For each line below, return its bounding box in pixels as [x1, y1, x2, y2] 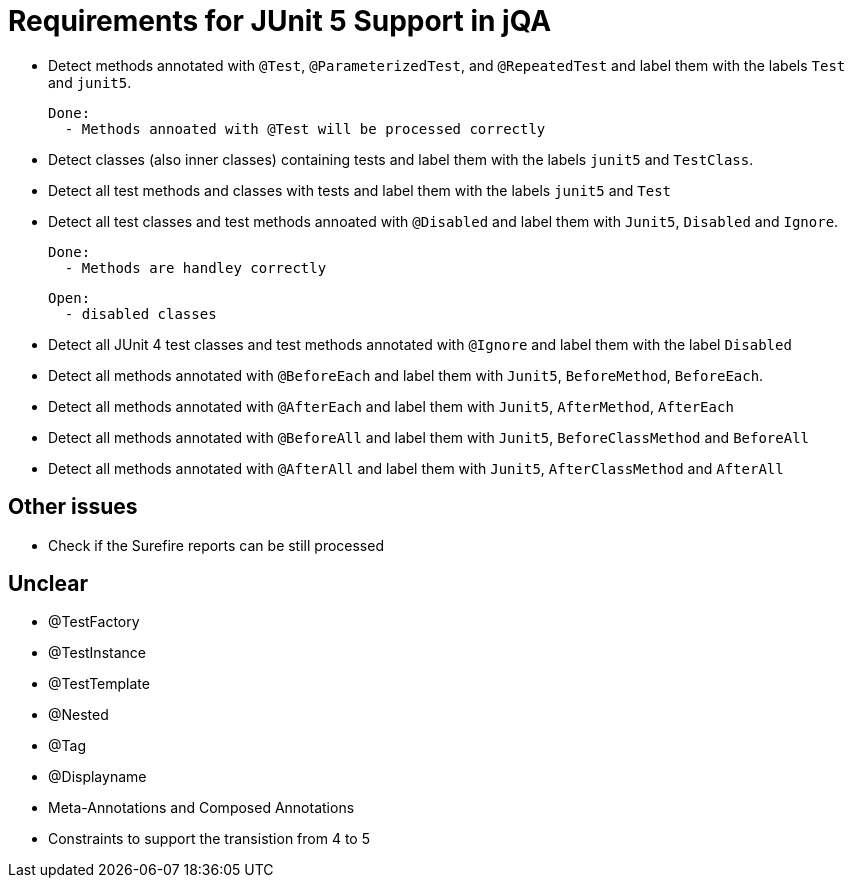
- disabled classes [64, 305, 217, 322]
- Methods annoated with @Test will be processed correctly [64, 120, 546, 137]
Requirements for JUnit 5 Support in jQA [8, 4, 552, 38]
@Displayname [48, 768, 147, 786]
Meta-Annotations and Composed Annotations [48, 799, 355, 817]
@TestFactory [48, 613, 140, 631]
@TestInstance [48, 644, 146, 662]
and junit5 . [48, 73, 132, 91]
